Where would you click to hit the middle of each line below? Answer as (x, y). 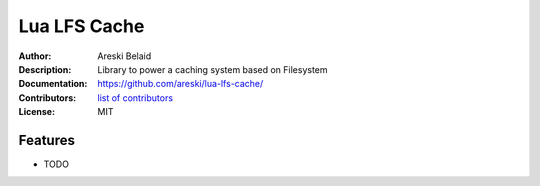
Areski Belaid (124, 56)
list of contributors (135, 97)
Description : (45, 69)
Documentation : (53, 84)
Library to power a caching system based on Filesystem (213, 69)
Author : (35, 56)
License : (36, 112)
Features (46, 140)
